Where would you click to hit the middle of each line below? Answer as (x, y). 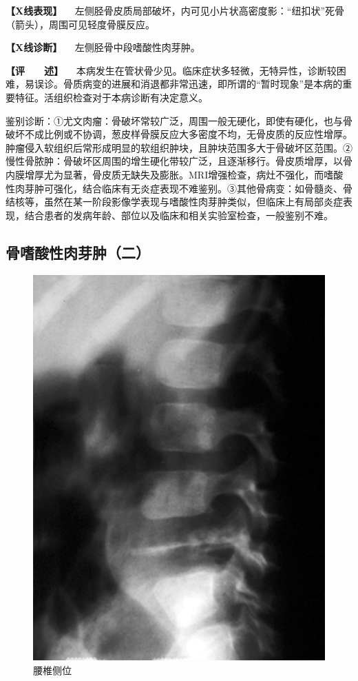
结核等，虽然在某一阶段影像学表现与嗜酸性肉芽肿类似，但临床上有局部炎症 (174, 202)
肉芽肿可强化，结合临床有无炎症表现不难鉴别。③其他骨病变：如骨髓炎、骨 (183, 188)
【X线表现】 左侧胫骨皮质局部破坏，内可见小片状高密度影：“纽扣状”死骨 (175, 10)
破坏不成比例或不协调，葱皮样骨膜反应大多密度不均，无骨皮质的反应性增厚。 (179, 134)
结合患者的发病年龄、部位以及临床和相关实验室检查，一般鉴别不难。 (179, 215)
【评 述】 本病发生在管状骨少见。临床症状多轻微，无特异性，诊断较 (171, 70)
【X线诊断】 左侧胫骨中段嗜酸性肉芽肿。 (103, 47)
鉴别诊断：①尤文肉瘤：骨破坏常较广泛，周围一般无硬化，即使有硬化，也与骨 (179, 120)
